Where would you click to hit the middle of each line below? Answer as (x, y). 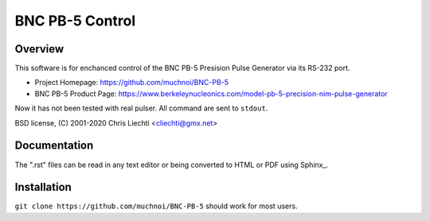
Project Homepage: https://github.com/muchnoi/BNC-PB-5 (132, 83)
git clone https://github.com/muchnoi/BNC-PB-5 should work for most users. (156, 206)
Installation (43, 187)
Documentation (54, 146)
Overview (39, 49)
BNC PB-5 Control (75, 21)
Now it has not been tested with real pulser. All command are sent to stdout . (141, 108)
